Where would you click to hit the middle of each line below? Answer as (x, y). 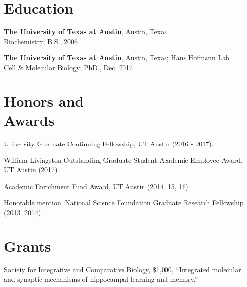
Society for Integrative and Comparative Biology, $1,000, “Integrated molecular (123, 269)
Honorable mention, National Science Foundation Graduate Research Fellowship (124, 203)
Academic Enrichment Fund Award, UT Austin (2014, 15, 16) (96, 186)
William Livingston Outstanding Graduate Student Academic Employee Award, (123, 160)
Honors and (44, 101)
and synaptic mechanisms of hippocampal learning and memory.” (101, 279)
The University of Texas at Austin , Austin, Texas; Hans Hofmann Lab (117, 58)
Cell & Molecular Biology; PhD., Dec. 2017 (69, 67)
